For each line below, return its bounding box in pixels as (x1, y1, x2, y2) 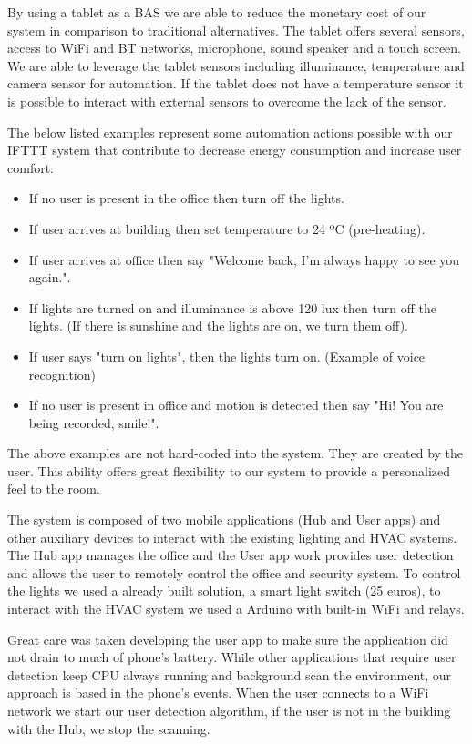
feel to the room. (7, 479, 100, 498)
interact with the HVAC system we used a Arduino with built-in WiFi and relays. (7, 599, 465, 618)
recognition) (28, 364, 96, 383)
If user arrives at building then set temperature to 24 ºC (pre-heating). (28, 219, 426, 238)
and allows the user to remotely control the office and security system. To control (7, 563, 461, 582)
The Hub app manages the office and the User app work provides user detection (7, 545, 454, 565)
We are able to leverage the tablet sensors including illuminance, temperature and (7, 56, 465, 75)
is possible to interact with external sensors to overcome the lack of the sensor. (7, 91, 446, 110)
